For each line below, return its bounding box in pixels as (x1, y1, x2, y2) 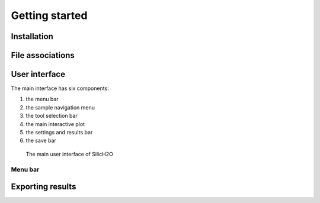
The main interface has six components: (11, 85, 109, 92)
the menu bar (25, 95, 59, 103)
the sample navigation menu (25, 104, 95, 111)
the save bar (25, 137, 56, 144)
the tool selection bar (25, 112, 78, 120)
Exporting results (11, 182, 76, 192)
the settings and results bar (25, 129, 93, 136)
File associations (11, 50, 75, 60)
